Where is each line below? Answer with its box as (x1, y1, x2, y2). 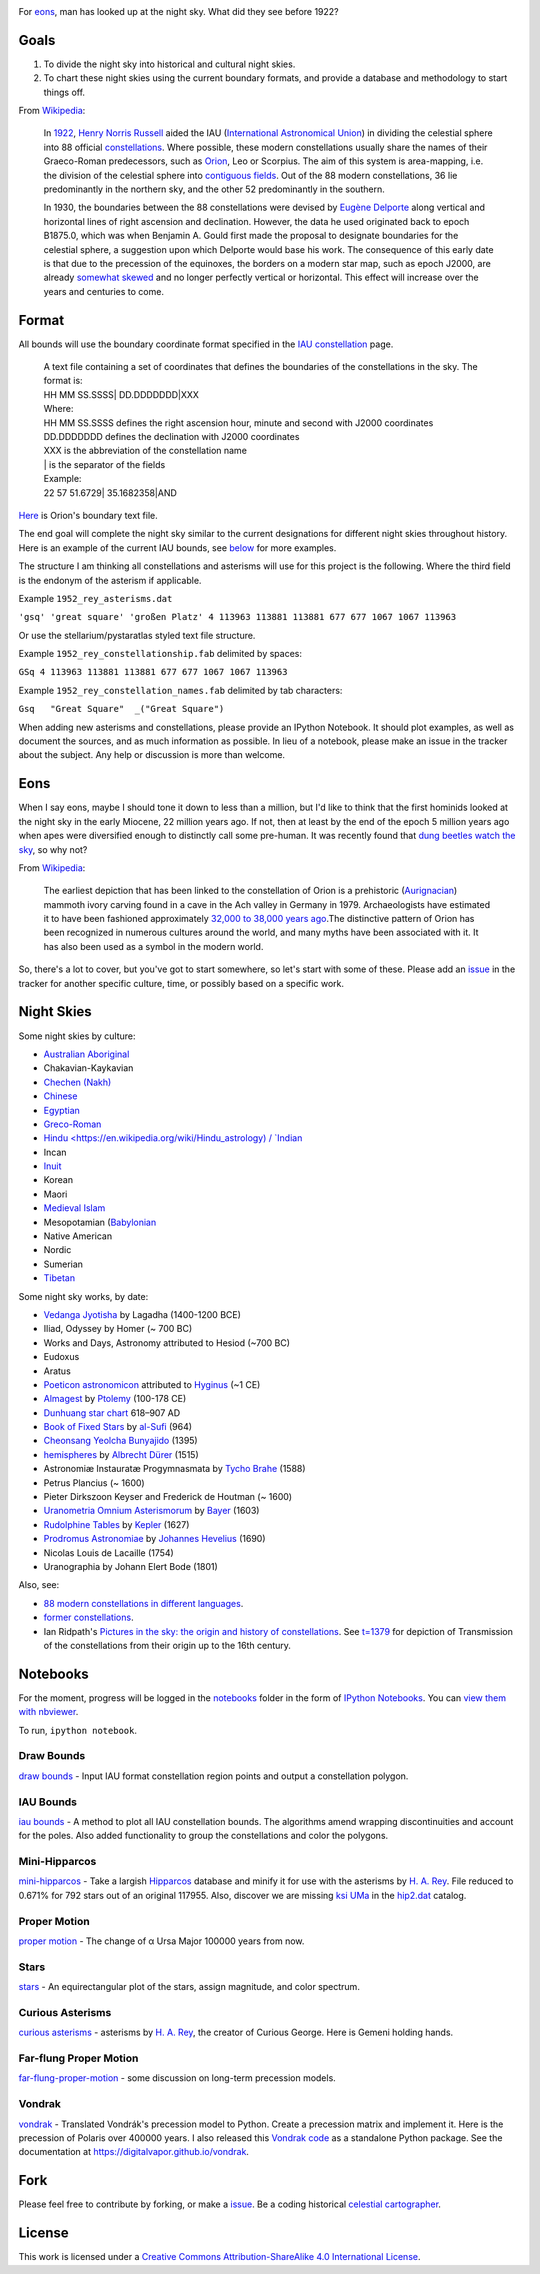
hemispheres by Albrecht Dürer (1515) (43, 1448, 199, 1460)
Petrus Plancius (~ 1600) (43, 1476, 145, 1489)
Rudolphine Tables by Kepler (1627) (43, 1518, 190, 1530)
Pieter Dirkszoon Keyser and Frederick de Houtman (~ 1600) (43, 1491, 293, 1503)
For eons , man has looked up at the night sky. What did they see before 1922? (18, 6, 339, 17)
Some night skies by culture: (18, 1030, 136, 1042)
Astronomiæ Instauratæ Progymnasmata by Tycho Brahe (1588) (43, 1463, 306, 1475)
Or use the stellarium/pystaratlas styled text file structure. (18, 629, 256, 641)
